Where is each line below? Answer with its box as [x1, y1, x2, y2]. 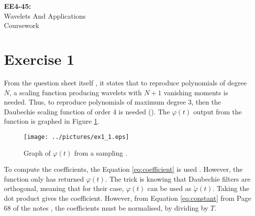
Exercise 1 [4, 49, 75, 69]
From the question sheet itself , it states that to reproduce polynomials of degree [4, 77, 247, 87]
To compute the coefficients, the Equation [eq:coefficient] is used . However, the [4, 164, 243, 174]
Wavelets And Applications [4, 10, 86, 21]
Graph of [24, 147, 51, 158]
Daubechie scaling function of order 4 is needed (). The [4, 106, 170, 116]
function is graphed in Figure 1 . [4, 116, 100, 126]
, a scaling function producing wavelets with [9, 87, 142, 97]
